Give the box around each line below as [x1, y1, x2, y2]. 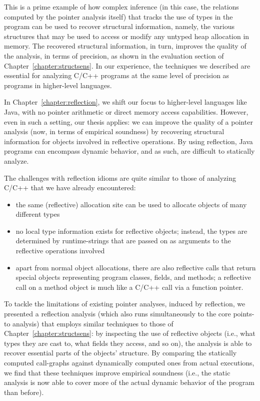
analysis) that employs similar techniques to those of [12, 318, 173, 328]
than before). [4, 386, 44, 397]
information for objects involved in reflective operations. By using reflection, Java [4, 136, 253, 146]
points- [233, 308, 254, 319]
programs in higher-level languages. [4, 80, 112, 90]
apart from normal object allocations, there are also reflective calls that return [15, 262, 256, 272]
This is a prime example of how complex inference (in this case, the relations [4, 2, 239, 12]
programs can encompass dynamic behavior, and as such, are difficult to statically [4, 146, 255, 156]
